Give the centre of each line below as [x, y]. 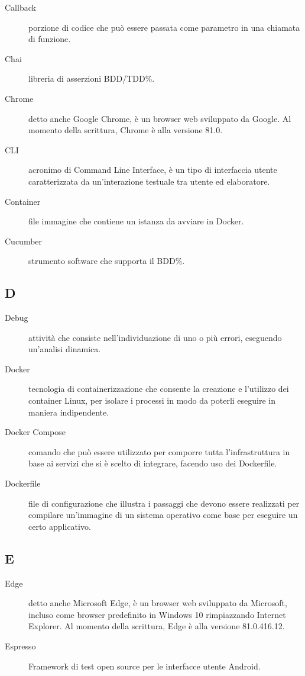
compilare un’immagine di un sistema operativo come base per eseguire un [163, 515]
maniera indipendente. [69, 412]
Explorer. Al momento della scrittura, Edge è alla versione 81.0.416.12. [157, 626]
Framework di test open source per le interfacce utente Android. [145, 666]
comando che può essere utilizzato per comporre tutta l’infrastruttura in [159, 451]
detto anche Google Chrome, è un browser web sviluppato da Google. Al [160, 118]
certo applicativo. [60, 526]
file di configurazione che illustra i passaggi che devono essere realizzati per [164, 503]
